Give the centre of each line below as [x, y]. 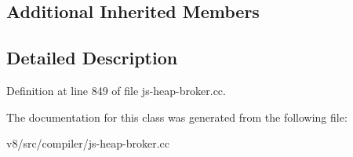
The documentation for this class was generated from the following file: [177, 117]
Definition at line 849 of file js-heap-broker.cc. [116, 90]
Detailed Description [92, 58]
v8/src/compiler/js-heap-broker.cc [88, 143]
